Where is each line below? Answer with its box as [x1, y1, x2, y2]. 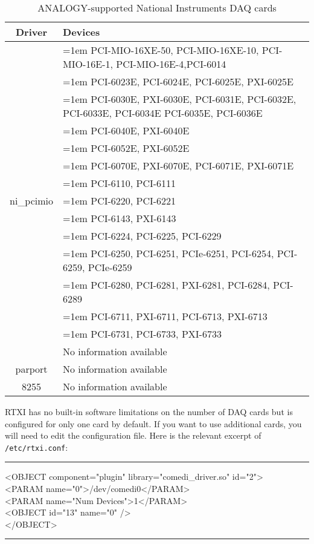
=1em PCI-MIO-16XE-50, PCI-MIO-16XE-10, [63, 43, 259, 57]
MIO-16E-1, [63, 57, 113, 71]
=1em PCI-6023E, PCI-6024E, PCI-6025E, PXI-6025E [63, 74, 293, 88]
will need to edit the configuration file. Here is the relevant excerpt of [5, 429, 261, 442]
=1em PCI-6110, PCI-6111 [63, 176, 176, 190]
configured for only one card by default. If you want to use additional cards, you [5, 417, 302, 430]
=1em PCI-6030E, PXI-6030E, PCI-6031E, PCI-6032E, [63, 92, 296, 106]
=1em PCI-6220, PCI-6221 [63, 194, 176, 208]
